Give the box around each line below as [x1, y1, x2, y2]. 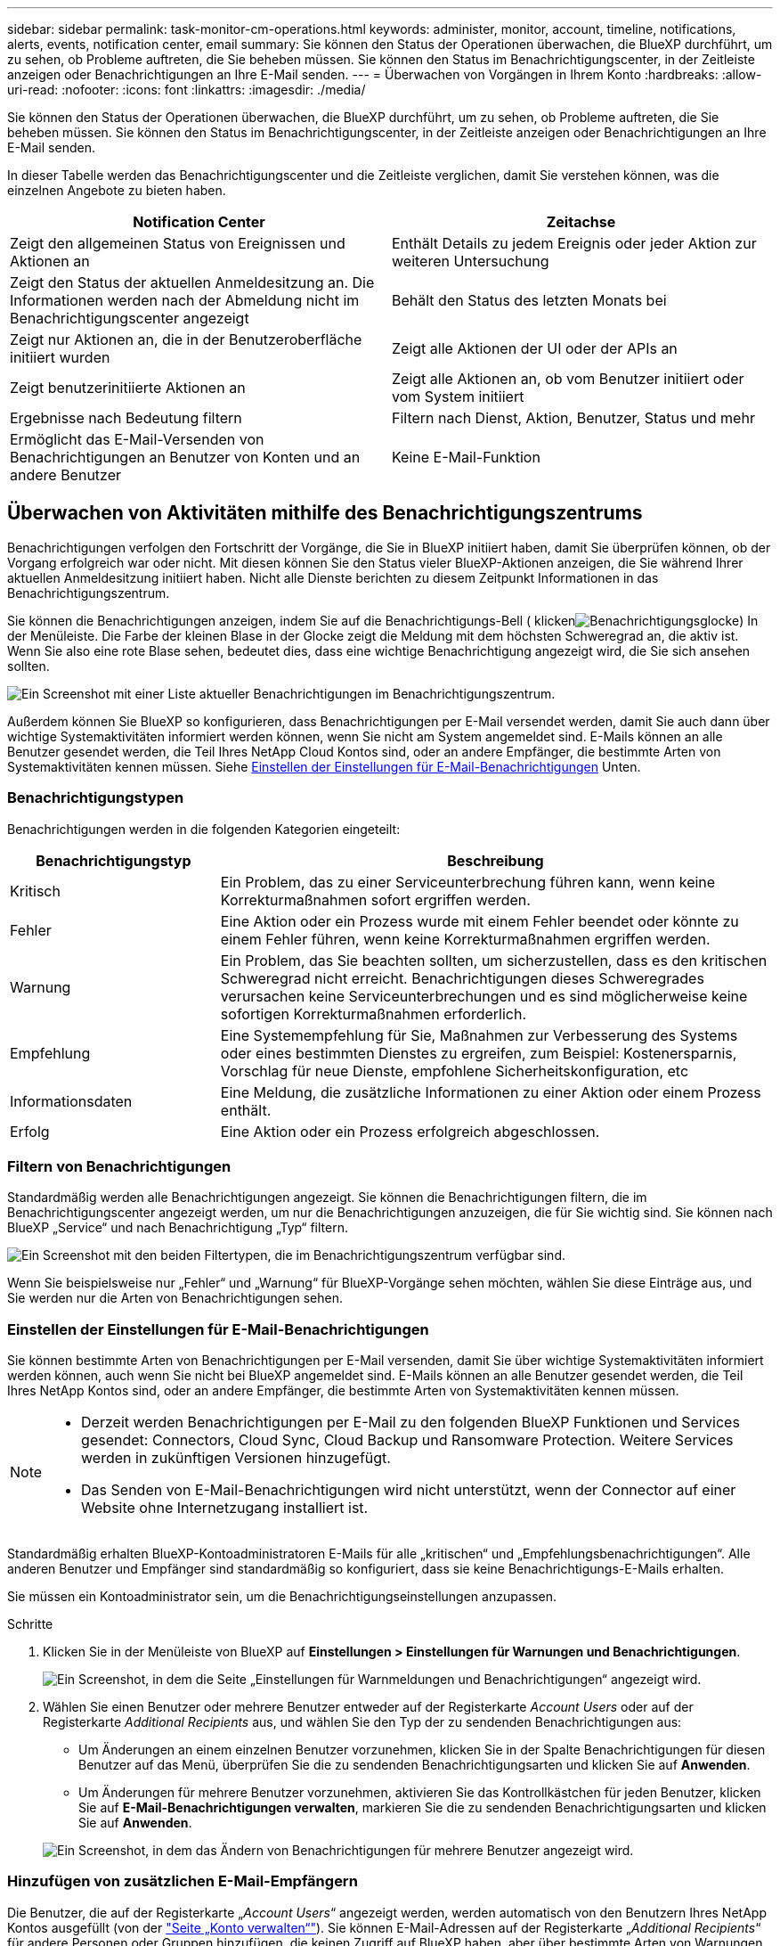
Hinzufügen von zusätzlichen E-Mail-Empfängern [7, 1872, 358, 1891]
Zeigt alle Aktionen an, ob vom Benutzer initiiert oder [392, 370, 744, 388]
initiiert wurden [10, 348, 110, 366]
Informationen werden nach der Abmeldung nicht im [10, 291, 360, 309]
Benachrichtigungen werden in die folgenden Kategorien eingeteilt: [7, 821, 401, 837]
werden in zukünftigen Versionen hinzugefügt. [81, 1449, 391, 1468]
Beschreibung [447, 851, 544, 870]
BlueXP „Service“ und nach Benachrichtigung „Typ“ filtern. [7, 1220, 348, 1236]
